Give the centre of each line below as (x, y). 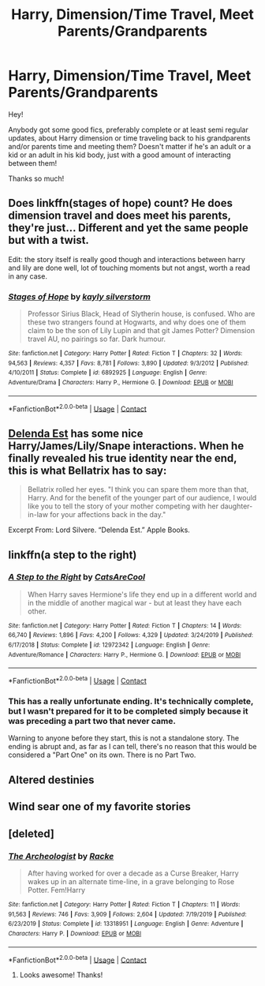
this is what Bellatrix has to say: (88, 470)
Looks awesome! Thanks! (61, 975)
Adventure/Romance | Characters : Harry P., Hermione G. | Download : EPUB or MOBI (125, 654)
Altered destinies (51, 780)
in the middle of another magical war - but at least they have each (134, 602)
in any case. (28, 276)
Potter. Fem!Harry (56, 890)
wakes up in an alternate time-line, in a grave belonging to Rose (131, 881)
